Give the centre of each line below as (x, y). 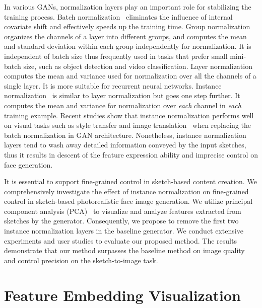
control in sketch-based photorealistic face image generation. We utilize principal (128, 201)
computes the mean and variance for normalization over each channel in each (123, 105)
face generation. (28, 164)
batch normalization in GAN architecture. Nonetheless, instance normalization (125, 135)
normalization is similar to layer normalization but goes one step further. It (122, 95)
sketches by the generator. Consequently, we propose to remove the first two (121, 221)
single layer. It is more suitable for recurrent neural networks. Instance (113, 85)
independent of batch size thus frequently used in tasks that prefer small (116, 56)
